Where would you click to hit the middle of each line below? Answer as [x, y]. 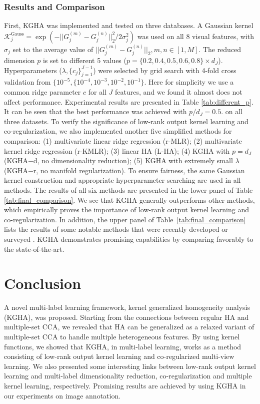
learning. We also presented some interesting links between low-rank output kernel [130, 366]
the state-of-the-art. [34, 249]
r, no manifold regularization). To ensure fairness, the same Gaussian [139, 170]
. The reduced [220, 49]
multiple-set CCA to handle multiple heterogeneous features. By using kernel [122, 337]
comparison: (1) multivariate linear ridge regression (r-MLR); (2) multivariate [123, 141]
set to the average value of [53, 49]
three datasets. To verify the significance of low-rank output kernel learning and [126, 121]
